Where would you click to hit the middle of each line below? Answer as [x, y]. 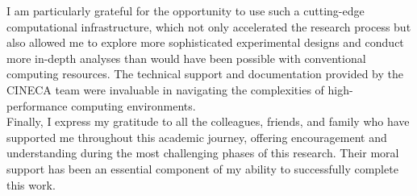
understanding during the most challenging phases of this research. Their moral [203, 153]
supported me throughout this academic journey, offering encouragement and [197, 137]
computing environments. [133, 105]
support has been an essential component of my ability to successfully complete [202, 168]
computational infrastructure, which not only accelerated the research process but [209, 26]
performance [37, 105]
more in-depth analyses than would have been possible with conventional [186, 58]
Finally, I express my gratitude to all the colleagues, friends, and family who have [208, 121]
